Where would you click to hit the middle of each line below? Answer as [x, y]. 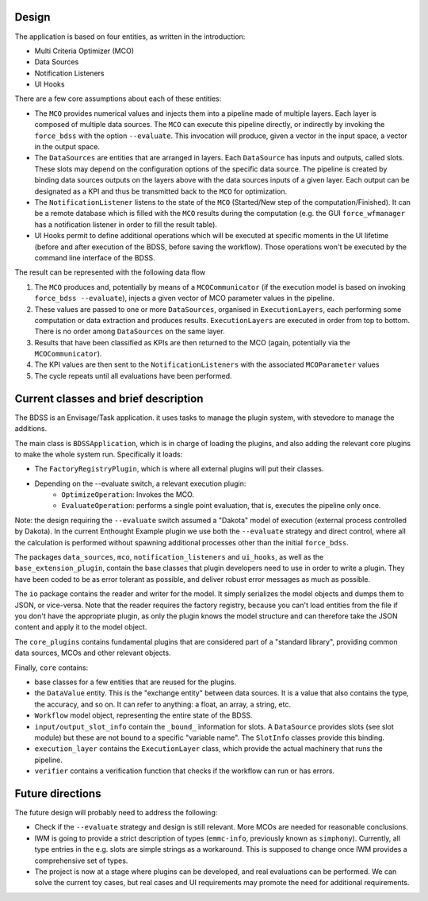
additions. [31, 429]
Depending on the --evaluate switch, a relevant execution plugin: [140, 483]
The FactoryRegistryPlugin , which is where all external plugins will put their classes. [179, 469]
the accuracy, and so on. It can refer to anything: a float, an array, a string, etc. [162, 704]
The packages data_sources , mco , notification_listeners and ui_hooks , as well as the [169, 557]
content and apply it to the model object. [81, 627]
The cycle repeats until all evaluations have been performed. [134, 375]
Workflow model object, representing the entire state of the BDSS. [143, 715]
